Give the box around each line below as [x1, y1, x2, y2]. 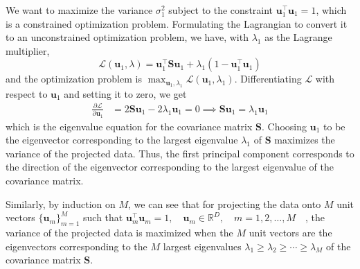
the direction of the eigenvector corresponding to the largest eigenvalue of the [6, 159, 334, 174]
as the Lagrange [264, 30, 332, 44]
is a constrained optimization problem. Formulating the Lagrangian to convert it [6, 16, 348, 31]
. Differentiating [234, 71, 302, 86]
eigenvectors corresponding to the [6, 238, 147, 253]
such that [83, 210, 123, 225]
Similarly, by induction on [6, 196, 116, 211]
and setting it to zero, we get [64, 86, 187, 101]
